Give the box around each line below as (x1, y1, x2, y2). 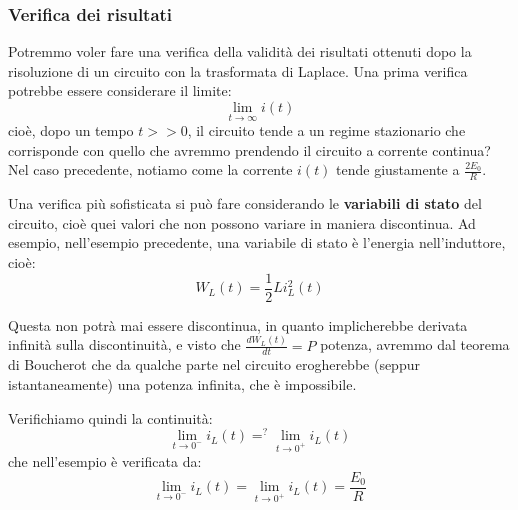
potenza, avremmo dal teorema (320, 334, 510, 355)
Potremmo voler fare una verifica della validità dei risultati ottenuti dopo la (8, 41, 472, 62)
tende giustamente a (336, 159, 460, 180)
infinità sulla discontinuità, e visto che (8, 334, 241, 355)
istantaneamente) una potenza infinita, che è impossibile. (8, 374, 357, 394)
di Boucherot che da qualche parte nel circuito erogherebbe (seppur (8, 354, 420, 375)
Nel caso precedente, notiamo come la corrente (8, 159, 293, 180)
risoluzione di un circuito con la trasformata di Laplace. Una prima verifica (8, 60, 468, 81)
